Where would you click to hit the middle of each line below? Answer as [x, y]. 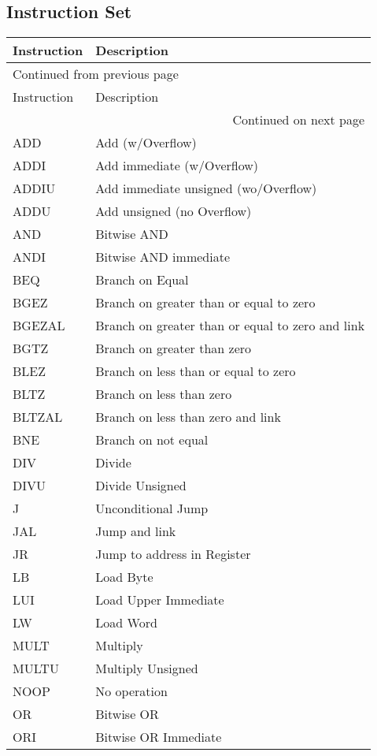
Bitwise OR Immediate [159, 737]
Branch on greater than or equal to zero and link [230, 326]
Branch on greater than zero [174, 348]
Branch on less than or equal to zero [196, 371]
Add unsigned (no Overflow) [174, 211]
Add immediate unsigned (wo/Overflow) [206, 188]
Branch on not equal [152, 440]
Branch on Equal [142, 280]
